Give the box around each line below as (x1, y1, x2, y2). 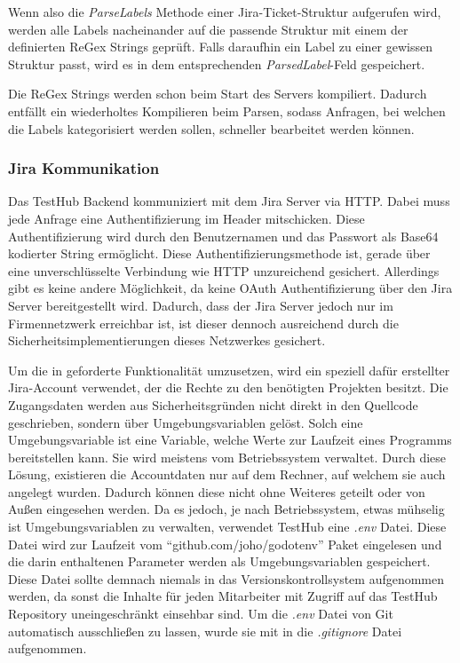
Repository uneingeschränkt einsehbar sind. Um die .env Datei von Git (8, 604, 393, 623)
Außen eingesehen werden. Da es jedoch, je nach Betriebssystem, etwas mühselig (8, 500, 445, 518)
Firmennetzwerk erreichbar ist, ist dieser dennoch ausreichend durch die (8, 313, 399, 332)
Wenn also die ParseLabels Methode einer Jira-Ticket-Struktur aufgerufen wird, (8, 3, 441, 20)
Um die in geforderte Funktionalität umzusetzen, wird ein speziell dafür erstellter (8, 360, 450, 379)
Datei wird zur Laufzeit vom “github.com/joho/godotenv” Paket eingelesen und (8, 534, 442, 553)
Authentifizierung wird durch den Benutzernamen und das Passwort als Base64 (8, 226, 439, 245)
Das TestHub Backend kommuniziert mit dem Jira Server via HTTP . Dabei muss (8, 192, 450, 210)
